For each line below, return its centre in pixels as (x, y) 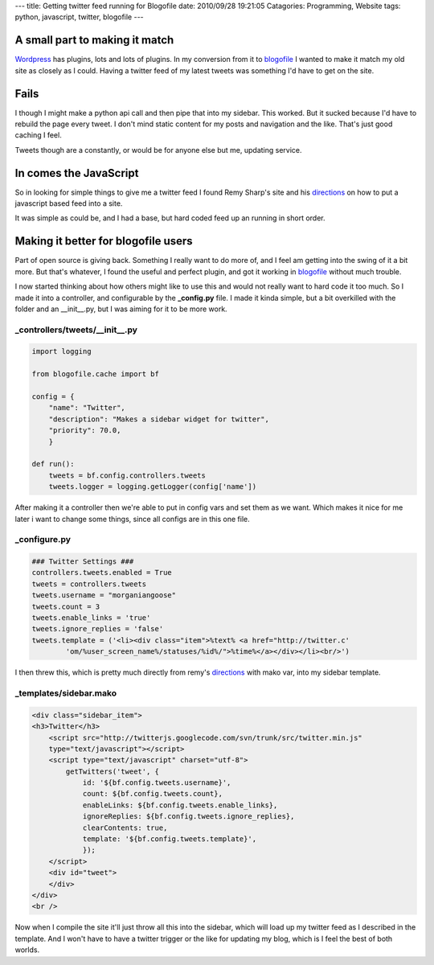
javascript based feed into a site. (69, 203)
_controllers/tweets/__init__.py (76, 330)
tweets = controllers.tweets (89, 584)
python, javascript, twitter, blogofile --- (79, 17)
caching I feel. (38, 135)
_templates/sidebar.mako (66, 693)
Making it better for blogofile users (104, 241)
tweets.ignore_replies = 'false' (98, 629)
